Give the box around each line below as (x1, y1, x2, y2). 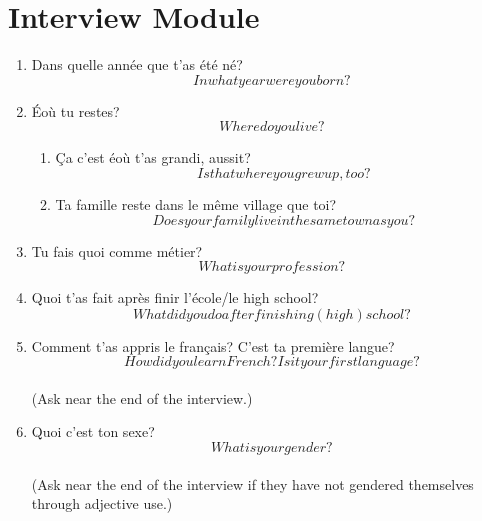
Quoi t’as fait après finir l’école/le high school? (31, 287, 319, 308)
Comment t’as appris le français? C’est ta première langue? (31, 335, 395, 356)
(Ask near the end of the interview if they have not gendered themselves (31, 473, 474, 494)
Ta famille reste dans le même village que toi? (55, 193, 337, 214)
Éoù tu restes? (31, 100, 120, 121)
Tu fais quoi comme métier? (31, 240, 203, 261)
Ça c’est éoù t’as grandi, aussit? (55, 147, 251, 168)
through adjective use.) (31, 493, 173, 514)
